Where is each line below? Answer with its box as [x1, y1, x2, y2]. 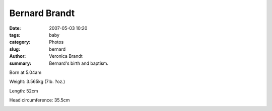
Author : [9, 53, 26, 59]
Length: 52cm [9, 88, 38, 94]
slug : [9, 46, 20, 52]
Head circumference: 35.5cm [9, 97, 70, 103]
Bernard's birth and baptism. [49, 60, 108, 66]
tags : [9, 32, 21, 38]
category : [9, 39, 31, 45]
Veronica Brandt [49, 53, 83, 59]
